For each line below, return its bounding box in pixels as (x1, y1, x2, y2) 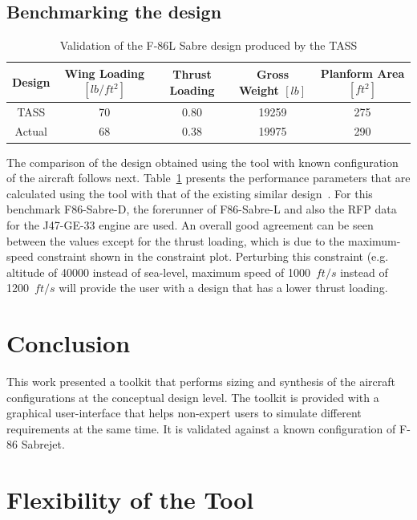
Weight (238, 81, 279, 98)
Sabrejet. (21, 436, 65, 453)
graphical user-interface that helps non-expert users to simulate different (6, 404, 362, 421)
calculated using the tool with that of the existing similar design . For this (6, 185, 373, 201)
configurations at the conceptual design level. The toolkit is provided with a (6, 388, 379, 405)
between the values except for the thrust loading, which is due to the (6, 232, 345, 249)
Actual (14, 123, 47, 140)
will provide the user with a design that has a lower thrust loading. (59, 279, 388, 296)
